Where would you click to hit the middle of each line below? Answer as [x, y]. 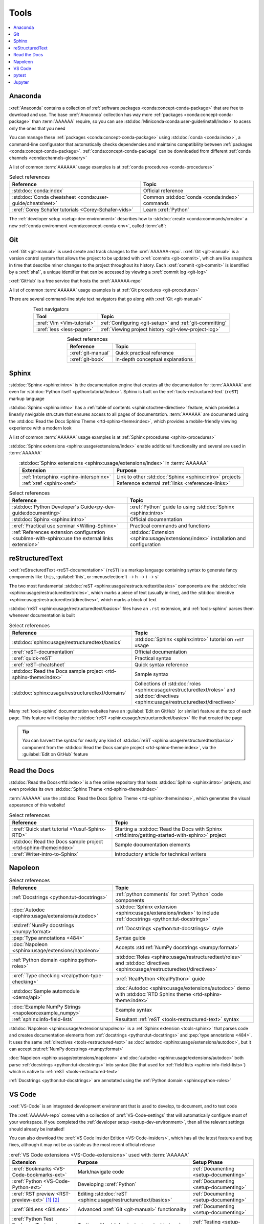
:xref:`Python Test [33, 1219]
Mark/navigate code [101, 1172]
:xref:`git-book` [88, 359]
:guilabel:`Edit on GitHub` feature [55, 754]
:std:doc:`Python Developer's [45, 507]
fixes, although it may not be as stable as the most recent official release [82, 1145]
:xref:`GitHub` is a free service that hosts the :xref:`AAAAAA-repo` [76, 281]
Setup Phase [208, 1162]
